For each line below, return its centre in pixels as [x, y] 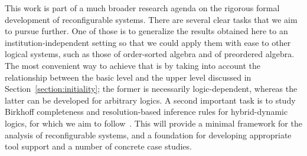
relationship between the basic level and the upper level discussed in [128, 77]
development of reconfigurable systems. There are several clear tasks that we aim [151, 19]
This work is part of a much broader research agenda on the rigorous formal [142, 8]
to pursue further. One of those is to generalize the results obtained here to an [146, 31]
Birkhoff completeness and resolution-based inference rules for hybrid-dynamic [146, 112]
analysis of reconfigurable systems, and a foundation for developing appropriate [148, 135]
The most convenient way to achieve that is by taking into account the [133, 65]
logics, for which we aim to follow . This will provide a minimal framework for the [153, 123]
